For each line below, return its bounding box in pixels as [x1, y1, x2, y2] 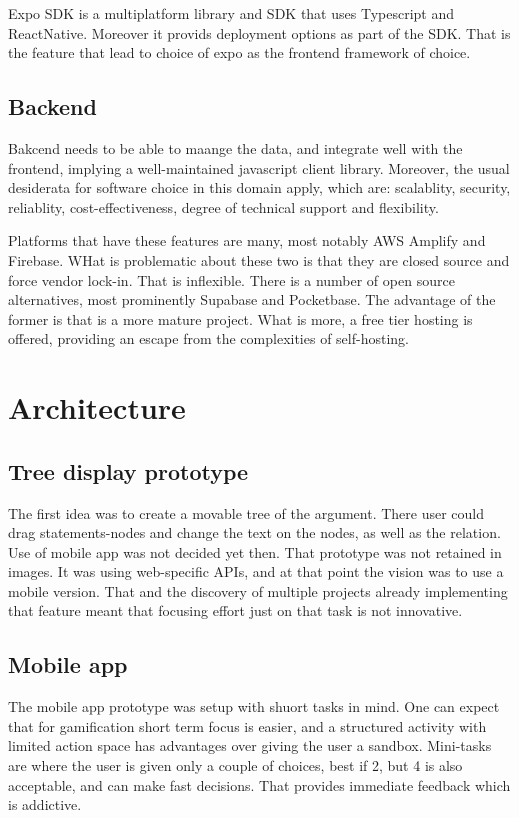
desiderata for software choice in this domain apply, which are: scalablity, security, [8, 177, 511, 198]
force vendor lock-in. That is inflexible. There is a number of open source [8, 269, 455, 290]
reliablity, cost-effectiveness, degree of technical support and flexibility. [8, 196, 439, 217]
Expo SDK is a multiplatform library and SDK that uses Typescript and [8, 3, 454, 23]
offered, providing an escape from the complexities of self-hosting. [8, 328, 409, 349]
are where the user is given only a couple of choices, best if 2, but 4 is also [8, 755, 463, 776]
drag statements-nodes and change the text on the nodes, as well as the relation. [8, 522, 501, 543]
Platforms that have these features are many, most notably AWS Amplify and [8, 230, 486, 251]
